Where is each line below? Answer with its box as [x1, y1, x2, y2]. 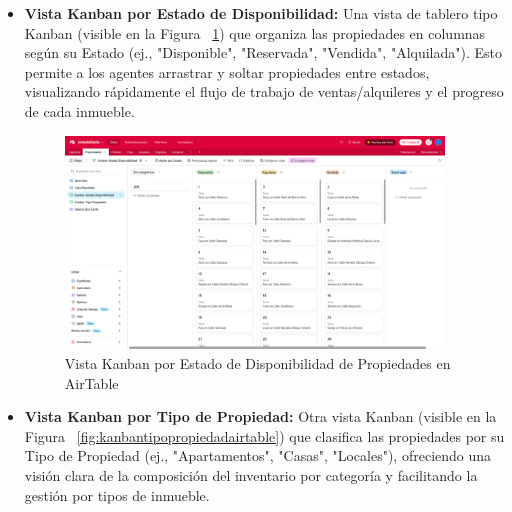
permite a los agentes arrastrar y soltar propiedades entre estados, [24, 61, 430, 82]
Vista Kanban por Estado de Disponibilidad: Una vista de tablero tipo [24, 3, 498, 23]
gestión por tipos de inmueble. [24, 484, 210, 505]
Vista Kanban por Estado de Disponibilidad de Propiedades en [64, 353, 451, 373]
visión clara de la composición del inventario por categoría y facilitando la [24, 464, 478, 485]
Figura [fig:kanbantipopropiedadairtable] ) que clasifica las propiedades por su [24, 425, 505, 446]
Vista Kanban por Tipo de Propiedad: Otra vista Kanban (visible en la [24, 406, 497, 427]
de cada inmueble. [24, 100, 135, 121]
